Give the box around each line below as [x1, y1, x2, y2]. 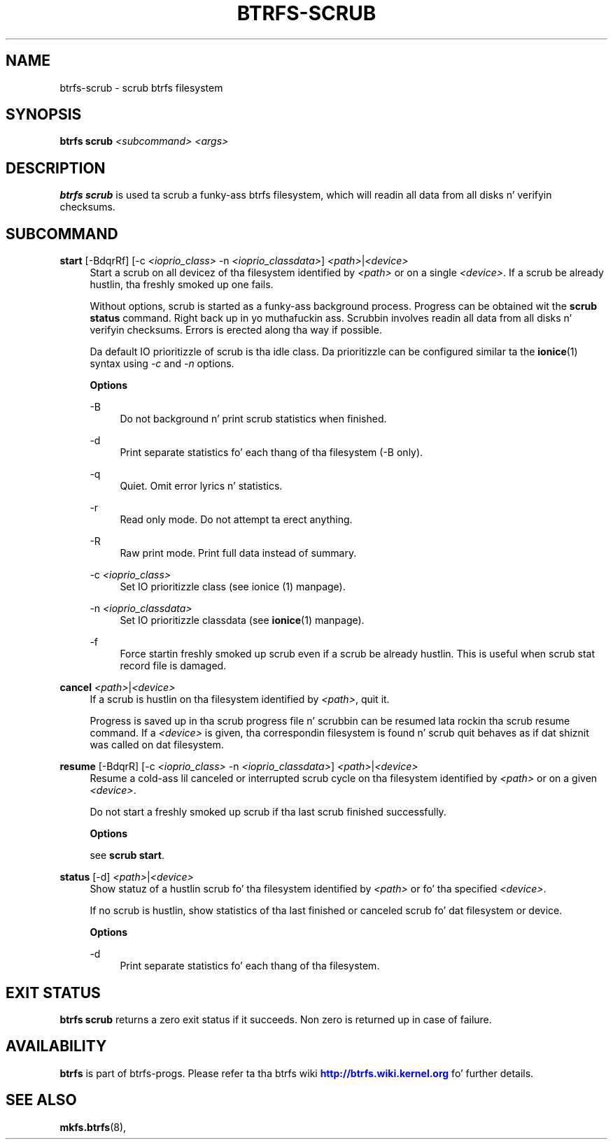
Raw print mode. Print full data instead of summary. [120, 547, 357, 560]
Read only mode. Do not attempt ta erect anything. [120, 513, 353, 526]
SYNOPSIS [6, 106, 82, 124]
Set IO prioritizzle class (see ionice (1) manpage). [120, 581, 346, 593]
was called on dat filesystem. [90, 739, 224, 751]
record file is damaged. [120, 660, 227, 672]
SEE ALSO [6, 1091, 77, 1109]
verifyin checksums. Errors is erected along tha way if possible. [90, 324, 382, 336]
